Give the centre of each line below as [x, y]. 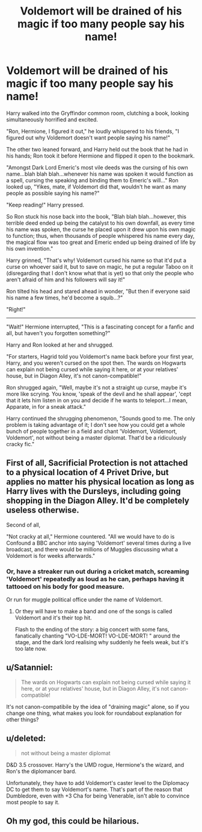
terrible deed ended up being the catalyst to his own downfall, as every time [100, 223]
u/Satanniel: [29, 667]
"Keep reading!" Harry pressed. [45, 205]
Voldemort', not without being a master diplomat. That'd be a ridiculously [96, 437]
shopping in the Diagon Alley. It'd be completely [98, 501]
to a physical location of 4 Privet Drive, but [87, 472]
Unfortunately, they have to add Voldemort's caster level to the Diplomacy [98, 782]
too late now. [31, 649]
